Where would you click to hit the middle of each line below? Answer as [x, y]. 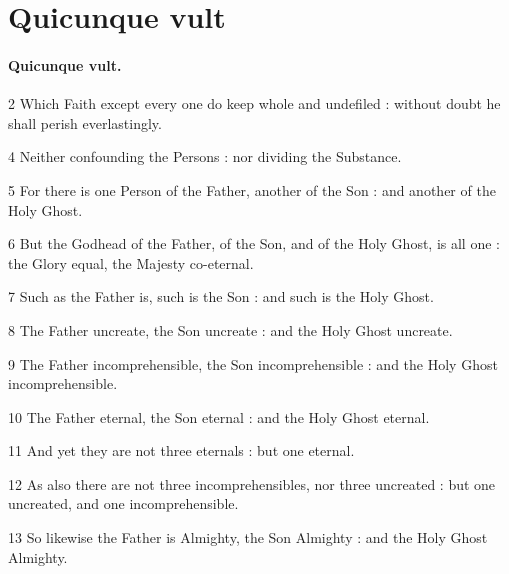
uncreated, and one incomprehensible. [123, 503]
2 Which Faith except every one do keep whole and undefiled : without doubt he [254, 103]
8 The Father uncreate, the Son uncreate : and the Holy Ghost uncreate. [230, 329]
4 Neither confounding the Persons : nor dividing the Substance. [205, 156]
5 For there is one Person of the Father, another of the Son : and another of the [252, 189]
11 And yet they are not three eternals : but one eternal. [181, 450]
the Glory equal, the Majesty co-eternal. [131, 262]
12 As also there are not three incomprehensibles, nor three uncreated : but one [252, 483]
